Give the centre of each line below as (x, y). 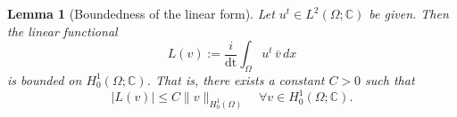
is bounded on (45, 79)
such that (390, 79)
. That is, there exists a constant (236, 79)
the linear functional (62, 31)
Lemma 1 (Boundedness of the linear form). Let (141, 13)
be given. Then (409, 13)
